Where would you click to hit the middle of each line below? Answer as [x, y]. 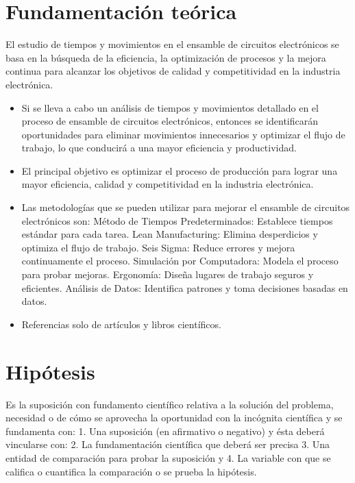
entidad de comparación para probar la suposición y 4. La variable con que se [168, 457]
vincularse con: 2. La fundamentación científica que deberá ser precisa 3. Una [168, 444]
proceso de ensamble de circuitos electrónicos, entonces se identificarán [170, 121]
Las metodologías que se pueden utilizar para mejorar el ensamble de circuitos [186, 207]
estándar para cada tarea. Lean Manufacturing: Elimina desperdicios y [170, 234]
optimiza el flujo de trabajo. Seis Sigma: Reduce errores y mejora [158, 247]
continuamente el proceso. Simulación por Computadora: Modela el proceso [180, 261]
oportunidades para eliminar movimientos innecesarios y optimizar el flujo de [183, 134]
